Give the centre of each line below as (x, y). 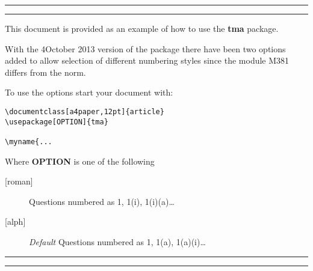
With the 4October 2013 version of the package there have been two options (145, 48)
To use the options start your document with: (89, 92)
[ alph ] (15, 221)
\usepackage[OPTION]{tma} (57, 122)
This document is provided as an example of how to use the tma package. (142, 28)
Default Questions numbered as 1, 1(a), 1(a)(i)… (117, 241)
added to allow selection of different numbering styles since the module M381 (147, 60)
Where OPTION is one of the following (80, 161)
